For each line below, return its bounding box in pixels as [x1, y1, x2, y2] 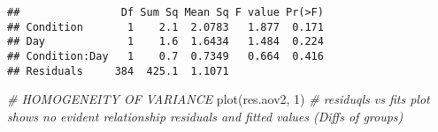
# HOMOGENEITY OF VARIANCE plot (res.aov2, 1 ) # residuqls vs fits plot [7, 90, 430, 108]
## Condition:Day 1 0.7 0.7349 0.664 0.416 [7, 49, 324, 62]
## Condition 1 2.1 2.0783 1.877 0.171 [7, 20, 324, 33]
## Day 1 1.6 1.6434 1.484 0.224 [7, 35, 324, 48]
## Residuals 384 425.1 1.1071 [7, 64, 229, 77]
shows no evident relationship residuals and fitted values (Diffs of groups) [7, 106, 403, 125]
